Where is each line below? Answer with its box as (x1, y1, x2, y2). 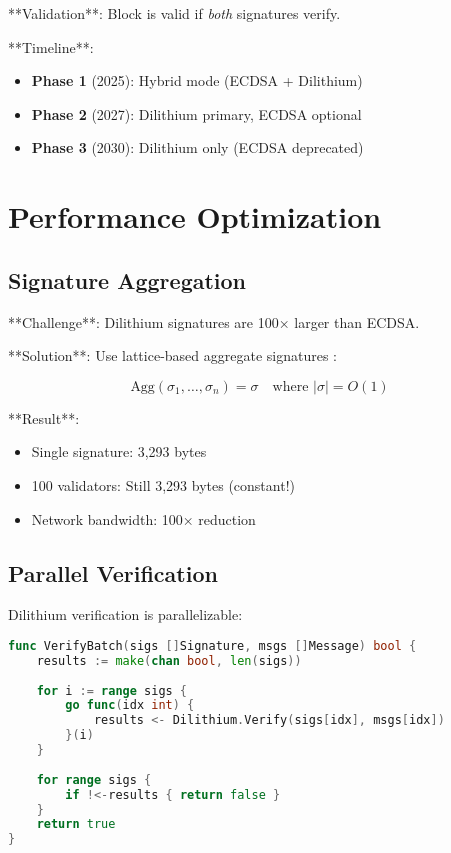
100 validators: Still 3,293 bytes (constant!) (31, 474, 295, 495)
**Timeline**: (8, 36, 94, 57)
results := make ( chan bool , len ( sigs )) (36, 653, 302, 668)
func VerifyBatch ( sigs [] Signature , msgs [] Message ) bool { (8, 638, 417, 653)
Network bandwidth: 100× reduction (31, 508, 256, 529)
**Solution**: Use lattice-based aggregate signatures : (8, 345, 337, 366)
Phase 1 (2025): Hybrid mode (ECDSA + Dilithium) (31, 70, 363, 91)
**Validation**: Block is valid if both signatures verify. (8, 3, 341, 23)
